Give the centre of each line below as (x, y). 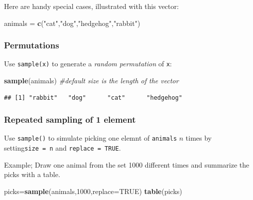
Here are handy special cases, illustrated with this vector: (91, 6)
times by (199, 138)
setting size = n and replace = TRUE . (63, 148)
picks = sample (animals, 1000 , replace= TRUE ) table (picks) (93, 191)
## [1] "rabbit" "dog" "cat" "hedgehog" (93, 98)
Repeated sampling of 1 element (70, 119)
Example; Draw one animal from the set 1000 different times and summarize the (127, 164)
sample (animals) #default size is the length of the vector (91, 81)
